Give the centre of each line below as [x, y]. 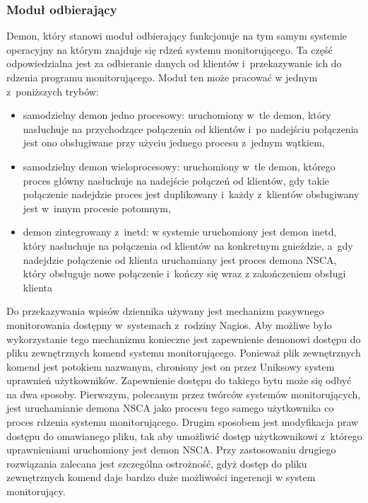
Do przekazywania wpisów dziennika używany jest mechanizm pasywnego [165, 311]
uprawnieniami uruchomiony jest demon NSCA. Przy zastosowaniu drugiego [171, 450]
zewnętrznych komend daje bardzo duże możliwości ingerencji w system [161, 477]
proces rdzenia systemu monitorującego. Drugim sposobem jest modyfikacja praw [183, 422]
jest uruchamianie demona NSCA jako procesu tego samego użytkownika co [170, 408]
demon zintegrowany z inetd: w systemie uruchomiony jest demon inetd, [180, 232]
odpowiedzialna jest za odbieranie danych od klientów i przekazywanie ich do [174, 63]
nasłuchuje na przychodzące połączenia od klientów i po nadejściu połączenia [191, 128]
